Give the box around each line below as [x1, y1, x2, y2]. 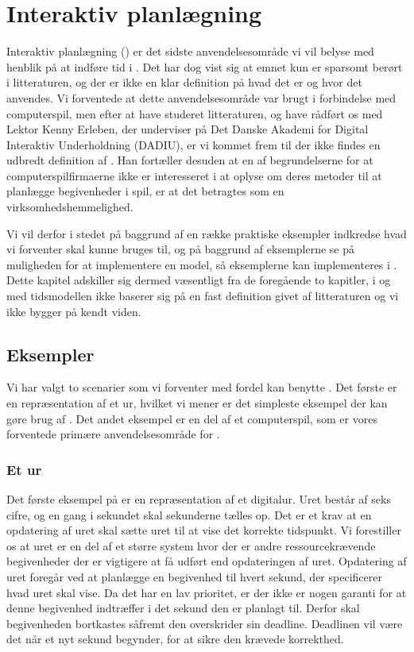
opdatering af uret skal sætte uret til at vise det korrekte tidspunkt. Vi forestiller [6, 522, 401, 538]
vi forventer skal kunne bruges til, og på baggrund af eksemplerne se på [6, 241, 355, 257]
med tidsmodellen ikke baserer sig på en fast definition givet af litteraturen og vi [6, 287, 399, 304]
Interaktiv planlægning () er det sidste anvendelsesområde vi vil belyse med [6, 43, 374, 60]
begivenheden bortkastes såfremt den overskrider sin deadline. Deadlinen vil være [6, 615, 403, 631]
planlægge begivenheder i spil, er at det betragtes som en [6, 183, 284, 199]
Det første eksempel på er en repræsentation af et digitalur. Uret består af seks [6, 491, 391, 507]
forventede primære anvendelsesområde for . [6, 426, 220, 442]
